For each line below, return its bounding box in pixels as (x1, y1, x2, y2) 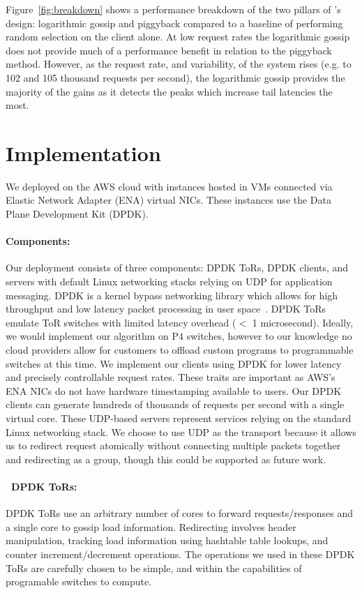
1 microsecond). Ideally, (252, 315, 354, 329)
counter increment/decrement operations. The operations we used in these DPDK (6, 546, 355, 561)
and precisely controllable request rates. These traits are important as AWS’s (6, 370, 335, 384)
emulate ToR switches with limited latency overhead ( (6, 315, 236, 329)
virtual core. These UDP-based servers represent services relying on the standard (6, 410, 352, 425)
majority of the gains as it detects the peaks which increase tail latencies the (6, 84, 333, 98)
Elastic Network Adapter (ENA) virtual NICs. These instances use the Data (6, 193, 332, 207)
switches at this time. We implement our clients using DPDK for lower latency (6, 356, 342, 370)
